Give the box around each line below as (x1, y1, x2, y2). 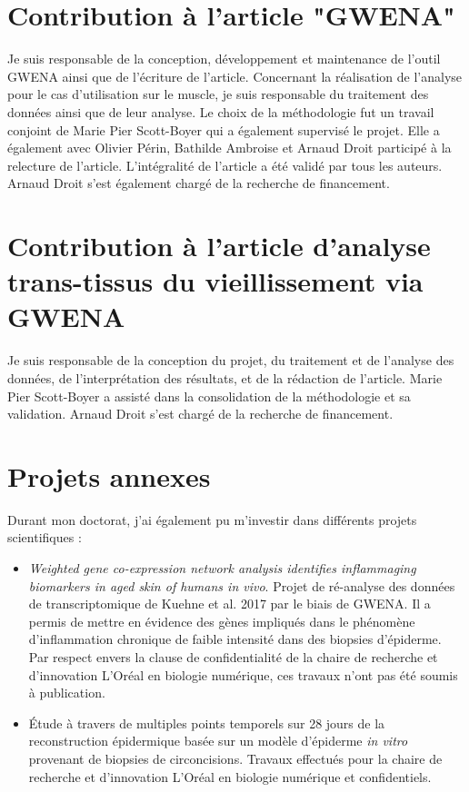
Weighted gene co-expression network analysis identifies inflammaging (28, 559, 416, 578)
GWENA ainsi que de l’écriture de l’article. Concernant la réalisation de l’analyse (7, 66, 463, 85)
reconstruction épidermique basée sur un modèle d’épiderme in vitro (28, 731, 408, 750)
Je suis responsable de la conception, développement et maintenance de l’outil (7, 49, 441, 68)
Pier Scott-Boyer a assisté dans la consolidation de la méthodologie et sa (7, 386, 411, 405)
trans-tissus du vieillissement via (7, 262, 424, 300)
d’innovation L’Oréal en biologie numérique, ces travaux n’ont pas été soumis (28, 665, 458, 684)
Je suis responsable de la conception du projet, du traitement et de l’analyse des (7, 351, 454, 370)
